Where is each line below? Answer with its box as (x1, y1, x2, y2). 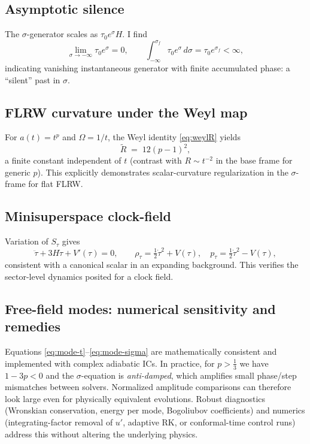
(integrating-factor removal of (5, 415, 113, 428)
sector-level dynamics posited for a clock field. (5, 270, 174, 282)
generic (5, 165, 31, 178)
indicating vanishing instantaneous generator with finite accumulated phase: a (5, 62, 290, 74)
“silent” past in (5, 73, 60, 86)
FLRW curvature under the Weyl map (5, 102, 248, 121)
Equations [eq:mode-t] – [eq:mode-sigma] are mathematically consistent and (5, 345, 277, 358)
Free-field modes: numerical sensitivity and (5, 299, 276, 318)
